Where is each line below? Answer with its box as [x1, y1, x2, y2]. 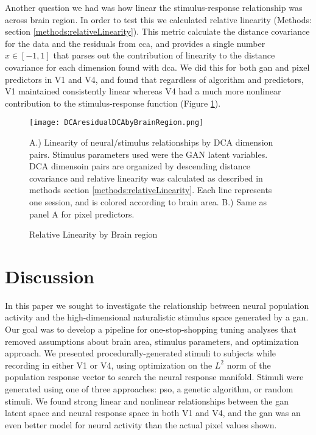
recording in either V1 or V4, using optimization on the [5, 358, 212, 371]
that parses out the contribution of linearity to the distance [53, 49, 275, 62]
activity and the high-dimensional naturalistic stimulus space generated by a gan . [5, 311, 309, 324]
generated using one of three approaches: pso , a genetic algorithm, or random [5, 383, 293, 395]
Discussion [5, 263, 94, 288]
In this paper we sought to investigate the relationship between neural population [5, 299, 309, 311]
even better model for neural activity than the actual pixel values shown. [5, 418, 277, 431]
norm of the [226, 358, 271, 371]
